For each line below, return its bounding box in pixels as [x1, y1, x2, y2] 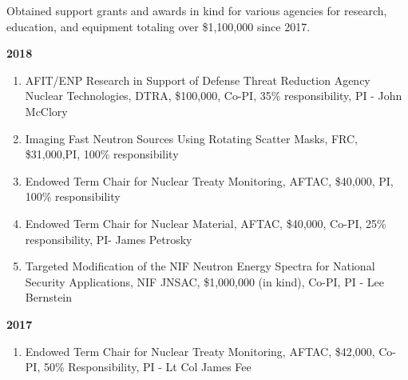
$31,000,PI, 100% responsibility [25, 146, 179, 162]
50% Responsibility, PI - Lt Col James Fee [43, 358, 252, 375]
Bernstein [25, 289, 73, 306]
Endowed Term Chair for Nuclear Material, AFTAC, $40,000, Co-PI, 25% [25, 214, 386, 231]
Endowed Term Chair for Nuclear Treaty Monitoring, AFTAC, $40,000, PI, [25, 172, 394, 189]
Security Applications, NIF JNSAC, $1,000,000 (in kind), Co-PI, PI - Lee [25, 273, 384, 290]
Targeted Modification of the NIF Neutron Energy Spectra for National [25, 258, 375, 274]
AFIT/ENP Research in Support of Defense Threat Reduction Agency [25, 71, 370, 88]
